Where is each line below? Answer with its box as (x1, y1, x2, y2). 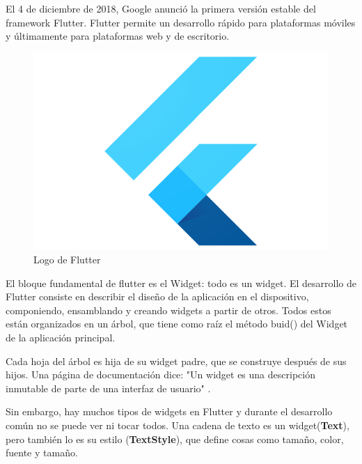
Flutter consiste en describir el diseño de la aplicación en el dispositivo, (6, 289, 309, 304)
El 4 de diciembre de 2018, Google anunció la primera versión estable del (6, 1, 316, 15)
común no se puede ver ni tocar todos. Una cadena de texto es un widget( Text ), (6, 417, 349, 432)
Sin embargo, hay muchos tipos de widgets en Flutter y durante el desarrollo (6, 404, 333, 419)
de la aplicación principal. (6, 330, 116, 344)
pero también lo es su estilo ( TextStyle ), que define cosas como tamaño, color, (6, 431, 344, 446)
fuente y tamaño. (6, 445, 78, 460)
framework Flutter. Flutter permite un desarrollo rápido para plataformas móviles (6, 15, 356, 29)
